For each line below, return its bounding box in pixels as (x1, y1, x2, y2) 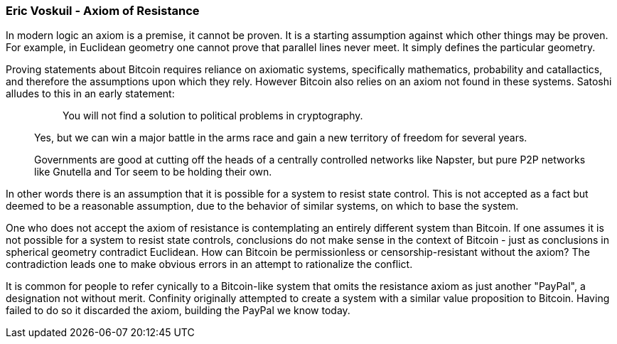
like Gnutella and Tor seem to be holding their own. (34, 166, 272, 178)
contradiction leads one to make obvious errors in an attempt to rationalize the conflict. (6, 258, 413, 271)
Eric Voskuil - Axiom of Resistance (6, 4, 200, 18)
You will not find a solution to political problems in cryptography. (63, 109, 363, 122)
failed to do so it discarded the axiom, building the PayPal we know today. (6, 304, 350, 317)
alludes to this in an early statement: (6, 87, 175, 100)
